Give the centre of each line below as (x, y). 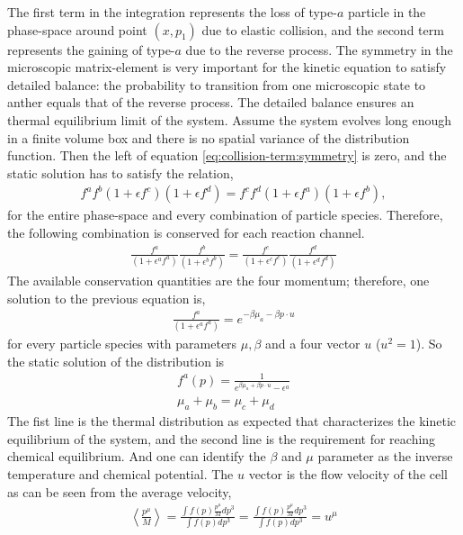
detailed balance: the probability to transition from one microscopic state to (217, 84)
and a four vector (313, 343)
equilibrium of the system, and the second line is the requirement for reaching (222, 438)
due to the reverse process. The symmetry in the (319, 49)
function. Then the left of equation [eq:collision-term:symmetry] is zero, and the (227, 155)
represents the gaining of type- (91, 49)
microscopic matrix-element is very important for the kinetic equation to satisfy (227, 67)
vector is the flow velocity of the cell (348, 474)
